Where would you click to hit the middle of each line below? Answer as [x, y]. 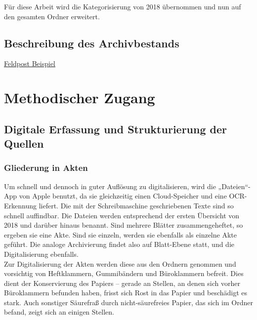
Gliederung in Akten [46, 168]
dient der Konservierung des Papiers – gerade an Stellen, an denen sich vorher [122, 283]
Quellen [24, 143]
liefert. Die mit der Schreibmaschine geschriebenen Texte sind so [136, 205]
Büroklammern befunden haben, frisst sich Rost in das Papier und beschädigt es [126, 293]
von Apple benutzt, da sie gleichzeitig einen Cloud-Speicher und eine [123, 196]
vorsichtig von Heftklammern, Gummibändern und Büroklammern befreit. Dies [124, 273]
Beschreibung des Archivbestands [92, 43]
